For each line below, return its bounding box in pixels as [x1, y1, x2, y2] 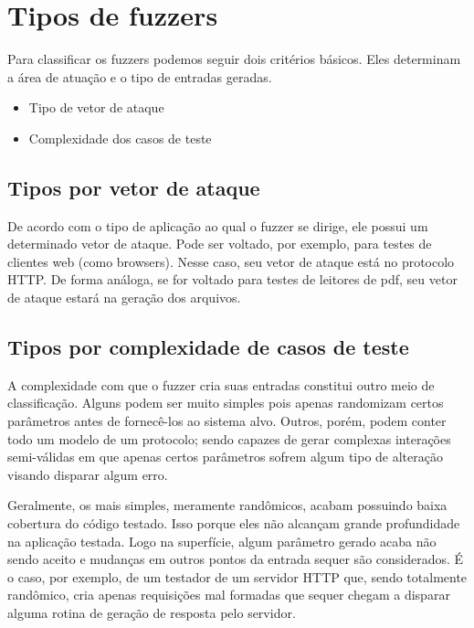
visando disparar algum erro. [7, 464, 168, 484]
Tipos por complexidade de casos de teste [7, 333, 409, 361]
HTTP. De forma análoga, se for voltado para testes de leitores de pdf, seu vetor [7, 270, 458, 289]
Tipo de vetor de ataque [28, 98, 164, 117]
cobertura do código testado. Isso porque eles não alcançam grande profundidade [7, 514, 460, 533]
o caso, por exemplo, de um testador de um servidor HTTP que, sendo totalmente [7, 567, 468, 586]
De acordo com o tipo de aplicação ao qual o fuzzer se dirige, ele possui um [7, 216, 428, 235]
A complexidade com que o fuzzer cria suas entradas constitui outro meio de [7, 375, 435, 394]
